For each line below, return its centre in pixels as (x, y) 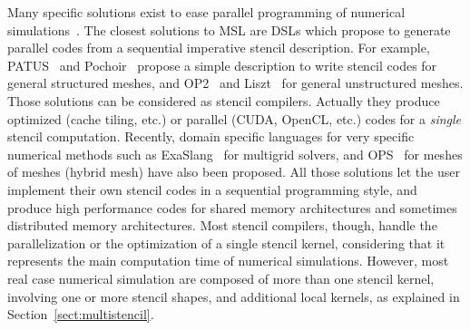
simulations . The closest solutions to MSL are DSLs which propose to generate (229, 29)
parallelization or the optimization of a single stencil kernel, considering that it (226, 243)
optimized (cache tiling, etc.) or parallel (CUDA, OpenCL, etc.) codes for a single (235, 118)
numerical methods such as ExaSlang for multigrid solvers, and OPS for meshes (235, 154)
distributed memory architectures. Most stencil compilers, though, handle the (222, 225)
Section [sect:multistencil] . (81, 314)
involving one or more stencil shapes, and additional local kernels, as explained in (234, 296)
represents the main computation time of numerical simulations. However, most (228, 261)
